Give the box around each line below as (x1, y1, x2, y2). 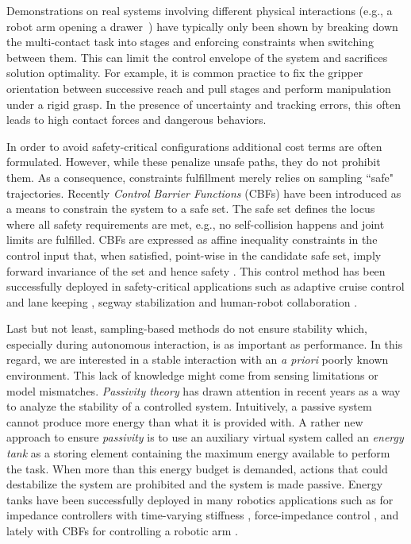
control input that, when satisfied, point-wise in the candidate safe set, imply (6, 246, 382, 263)
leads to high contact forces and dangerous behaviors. (6, 111, 267, 128)
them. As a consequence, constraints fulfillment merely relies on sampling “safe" (6, 168, 394, 185)
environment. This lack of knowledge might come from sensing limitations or (6, 367, 378, 384)
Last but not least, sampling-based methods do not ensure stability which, (6, 320, 367, 337)
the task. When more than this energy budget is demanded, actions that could (6, 460, 388, 476)
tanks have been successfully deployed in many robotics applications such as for (6, 491, 394, 507)
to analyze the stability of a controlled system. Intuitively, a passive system (6, 398, 372, 415)
